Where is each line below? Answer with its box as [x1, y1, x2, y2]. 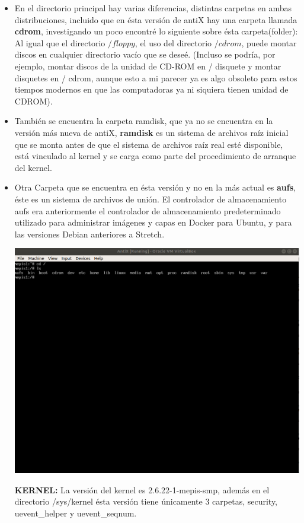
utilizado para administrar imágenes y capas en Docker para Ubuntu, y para [14, 216, 292, 229]
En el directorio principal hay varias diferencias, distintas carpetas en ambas [14, 2, 292, 14]
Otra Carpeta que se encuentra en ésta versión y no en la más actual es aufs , [14, 181, 296, 194]
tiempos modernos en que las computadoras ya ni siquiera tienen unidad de [14, 83, 289, 96]
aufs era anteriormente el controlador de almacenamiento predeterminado [14, 204, 281, 217]
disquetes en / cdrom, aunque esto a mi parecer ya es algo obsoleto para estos [14, 71, 297, 84]
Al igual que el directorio [14, 36, 105, 49]
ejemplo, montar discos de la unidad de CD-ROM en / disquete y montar [14, 59, 281, 72]
